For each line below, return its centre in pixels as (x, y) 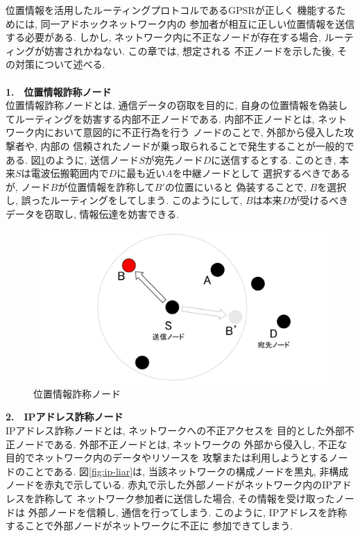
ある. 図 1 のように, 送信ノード (72, 159)
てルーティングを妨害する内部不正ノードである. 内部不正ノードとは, (160, 118)
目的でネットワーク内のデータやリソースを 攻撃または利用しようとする (167, 458)
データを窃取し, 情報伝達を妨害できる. (93, 213)
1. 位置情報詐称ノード (59, 91)
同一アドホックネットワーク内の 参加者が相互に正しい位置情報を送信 (198, 23)
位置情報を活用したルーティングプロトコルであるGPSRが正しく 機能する (171, 10)
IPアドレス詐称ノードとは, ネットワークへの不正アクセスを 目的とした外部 (175, 430)
